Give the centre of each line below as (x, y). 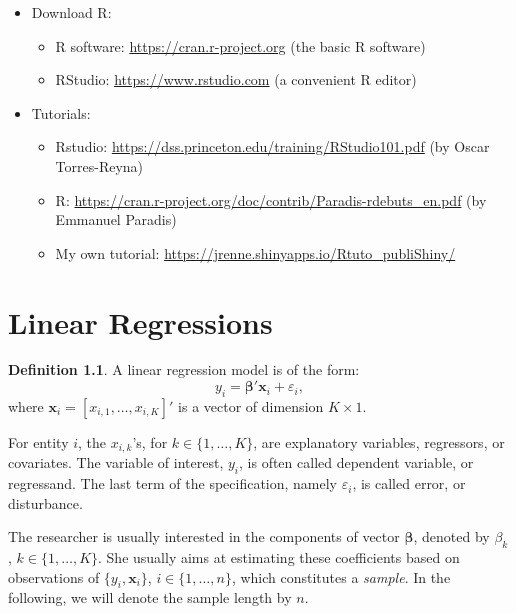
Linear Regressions (140, 321)
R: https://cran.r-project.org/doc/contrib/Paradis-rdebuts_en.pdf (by (271, 199)
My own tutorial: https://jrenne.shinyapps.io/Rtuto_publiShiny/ (255, 252)
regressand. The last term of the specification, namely (173, 483)
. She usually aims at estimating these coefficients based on (279, 557)
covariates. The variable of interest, (116, 462)
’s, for (150, 441)
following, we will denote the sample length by (150, 597)
